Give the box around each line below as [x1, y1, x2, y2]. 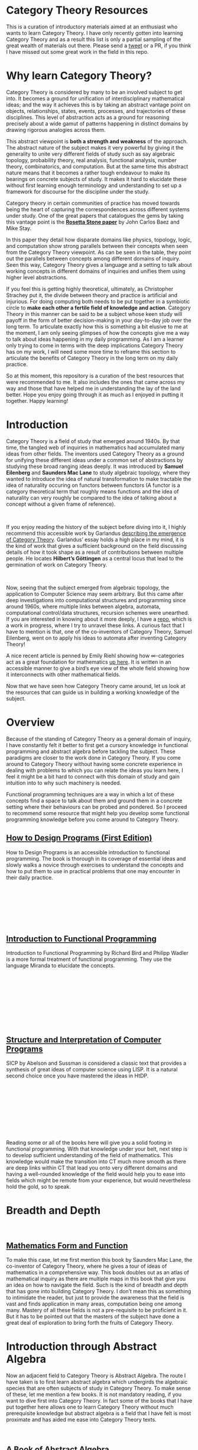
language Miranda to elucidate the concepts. [6, 962, 115, 969]
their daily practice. [6, 874, 53, 881]
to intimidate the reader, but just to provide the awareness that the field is [6, 1294, 184, 1301]
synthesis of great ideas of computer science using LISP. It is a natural [6, 1066, 178, 1073]
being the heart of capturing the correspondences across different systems [6, 205, 190, 213]
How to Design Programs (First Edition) [6, 833, 152, 843]
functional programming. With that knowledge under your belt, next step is [6, 1145, 188, 1152]
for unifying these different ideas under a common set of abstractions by [6, 456, 183, 463]
